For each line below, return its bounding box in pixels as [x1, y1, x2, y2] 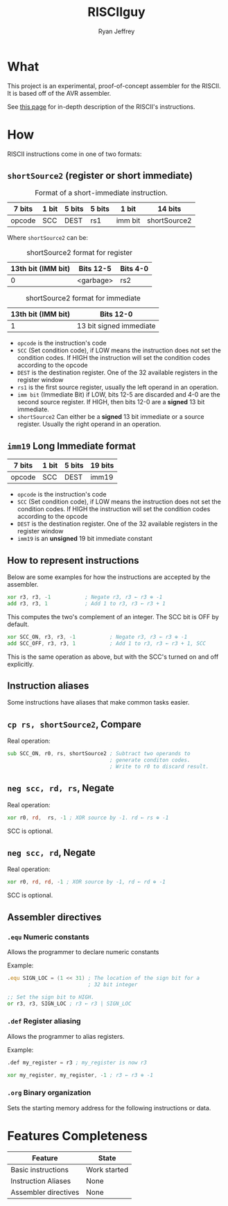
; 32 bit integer [87, 981, 138, 988]
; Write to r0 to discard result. [109, 763, 209, 770]
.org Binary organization [7, 1088, 91, 1098]
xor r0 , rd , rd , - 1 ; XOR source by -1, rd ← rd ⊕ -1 [7, 879, 166, 886]
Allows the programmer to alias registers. [7, 1032, 125, 1040]
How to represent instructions [7, 554, 140, 566]
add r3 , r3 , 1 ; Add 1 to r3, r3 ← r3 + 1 [7, 600, 166, 607]
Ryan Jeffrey [98, 27, 135, 35]
